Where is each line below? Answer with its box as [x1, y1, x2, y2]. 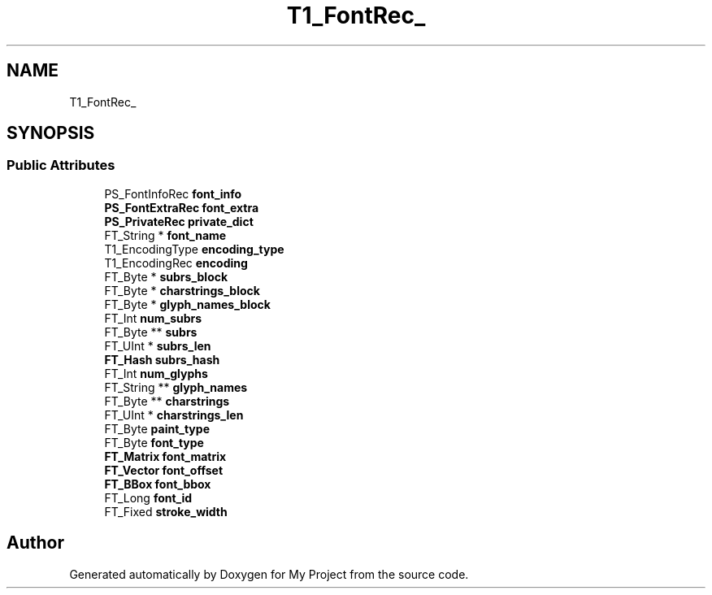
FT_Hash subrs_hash [104, 352, 220, 367]
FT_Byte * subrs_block [104, 269, 228, 284]
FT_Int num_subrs [104, 311, 202, 325]
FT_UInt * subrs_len [104, 338, 211, 353]
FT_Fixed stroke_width [104, 504, 228, 519]
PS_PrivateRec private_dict [104, 214, 254, 228]
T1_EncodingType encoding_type [104, 241, 284, 256]
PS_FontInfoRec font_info [104, 186, 242, 201]
